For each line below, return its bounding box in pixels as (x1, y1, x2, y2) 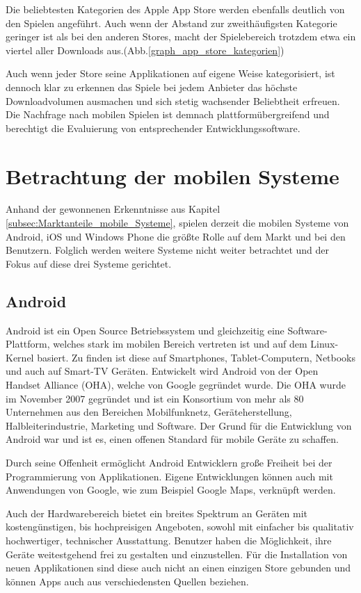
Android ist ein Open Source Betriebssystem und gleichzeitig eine (6, 323, 284, 337)
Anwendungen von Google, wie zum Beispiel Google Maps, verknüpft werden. (6, 482, 336, 497)
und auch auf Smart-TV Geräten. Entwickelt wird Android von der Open (6, 364, 319, 378)
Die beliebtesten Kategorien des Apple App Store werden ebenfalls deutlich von (6, 2, 345, 16)
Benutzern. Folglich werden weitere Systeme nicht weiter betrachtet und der (6, 243, 329, 257)
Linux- (310, 336, 339, 351)
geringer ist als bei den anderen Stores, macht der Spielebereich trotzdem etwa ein (6, 29, 356, 44)
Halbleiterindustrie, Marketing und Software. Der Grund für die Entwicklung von (6, 418, 352, 432)
